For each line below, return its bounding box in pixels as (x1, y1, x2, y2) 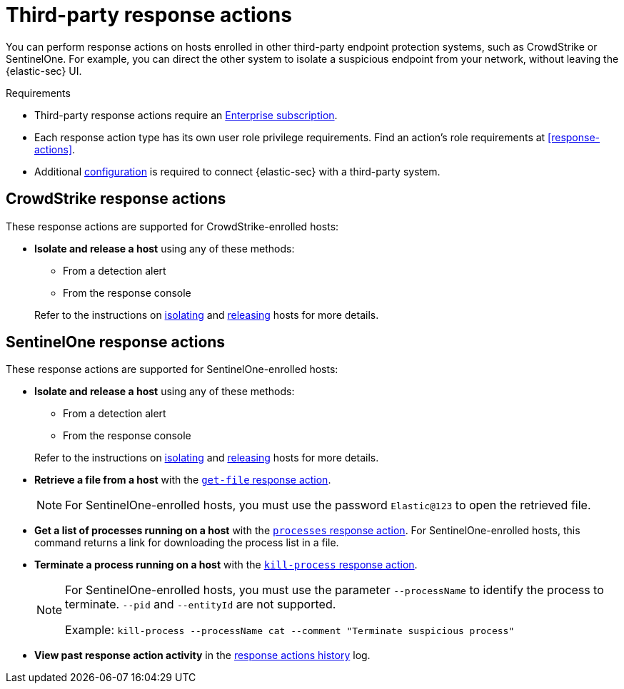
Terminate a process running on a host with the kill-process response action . (34, 558, 418, 571)
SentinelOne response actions (6, 333, 226, 352)
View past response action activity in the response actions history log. (34, 649, 371, 662)
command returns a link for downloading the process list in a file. (34, 536, 339, 549)
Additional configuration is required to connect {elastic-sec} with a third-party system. (34, 165, 441, 178)
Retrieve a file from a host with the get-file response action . (34, 474, 331, 486)
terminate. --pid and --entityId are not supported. (65, 597, 336, 612)
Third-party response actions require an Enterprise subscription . (34, 108, 338, 121)
